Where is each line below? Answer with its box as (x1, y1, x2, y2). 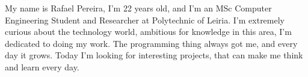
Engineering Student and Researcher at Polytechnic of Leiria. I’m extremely (5, 13, 285, 26)
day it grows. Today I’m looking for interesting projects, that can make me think (5, 49, 303, 61)
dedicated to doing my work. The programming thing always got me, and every (5, 37, 298, 49)
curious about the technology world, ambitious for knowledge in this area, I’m (5, 25, 292, 38)
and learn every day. (5, 60, 79, 73)
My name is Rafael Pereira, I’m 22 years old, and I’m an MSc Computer (5, 2, 272, 14)
